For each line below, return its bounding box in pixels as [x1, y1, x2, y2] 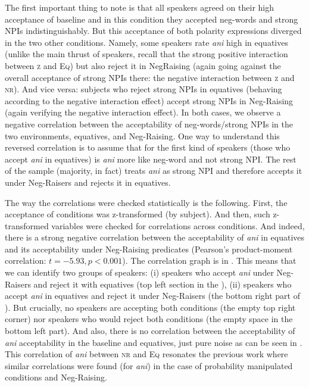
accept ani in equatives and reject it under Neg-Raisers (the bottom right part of [5, 289, 300, 302]
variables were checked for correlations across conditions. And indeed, [51, 219, 305, 232]
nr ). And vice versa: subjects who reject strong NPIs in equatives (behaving [5, 83, 282, 95]
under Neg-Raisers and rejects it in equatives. [5, 176, 171, 188]
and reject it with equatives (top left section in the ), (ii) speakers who [33, 277, 292, 290]
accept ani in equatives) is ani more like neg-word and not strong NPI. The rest [5, 152, 296, 165]
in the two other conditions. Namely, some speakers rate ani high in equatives [5, 36, 288, 48]
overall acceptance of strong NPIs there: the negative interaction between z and [5, 71, 295, 83]
